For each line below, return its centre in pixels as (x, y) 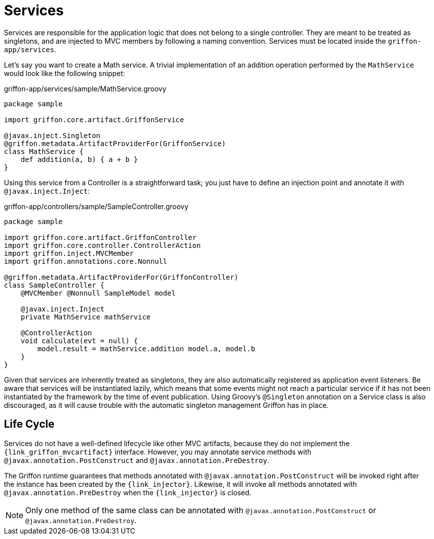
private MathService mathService (86, 317)
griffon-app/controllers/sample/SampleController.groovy (96, 206)
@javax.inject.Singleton (52, 135)
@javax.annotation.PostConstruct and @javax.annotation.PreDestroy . (137, 460)
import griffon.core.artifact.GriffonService (94, 119)
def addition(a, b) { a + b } (79, 159)
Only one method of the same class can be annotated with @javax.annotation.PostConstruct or (201, 510)
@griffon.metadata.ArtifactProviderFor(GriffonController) (121, 277)
